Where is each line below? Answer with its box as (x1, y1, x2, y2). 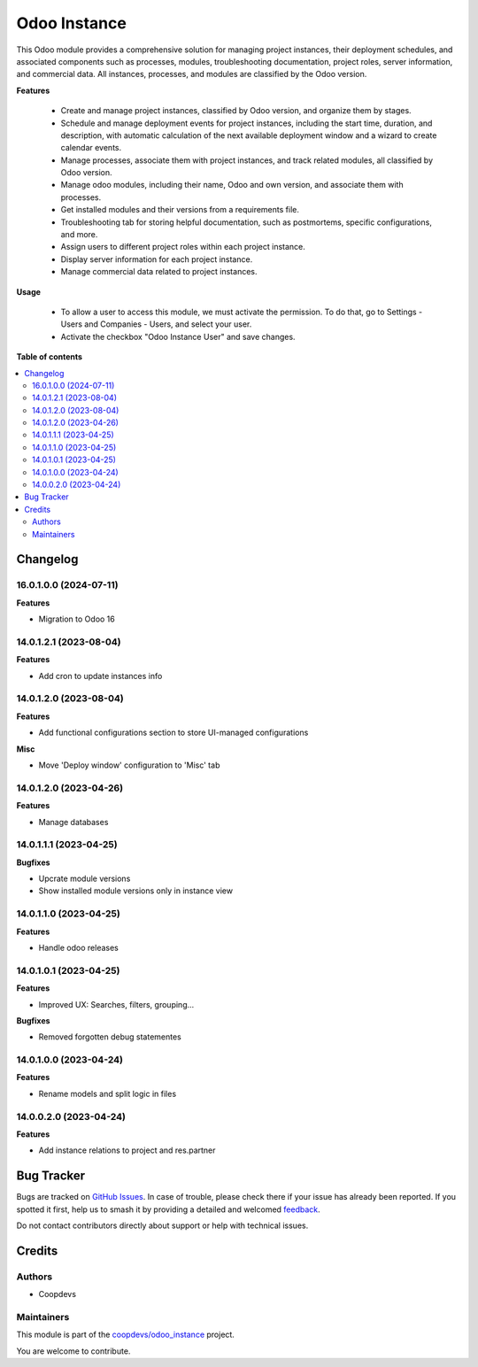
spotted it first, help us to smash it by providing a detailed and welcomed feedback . (16, 1204, 320, 1215)
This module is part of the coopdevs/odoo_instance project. (16, 1329, 235, 1340)
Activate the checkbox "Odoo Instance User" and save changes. (60, 331, 296, 342)
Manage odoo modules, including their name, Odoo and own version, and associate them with (60, 180, 404, 190)
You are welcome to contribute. (16, 1346, 131, 1356)
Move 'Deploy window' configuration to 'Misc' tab (38, 760, 220, 770)
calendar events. (60, 143, 122, 153)
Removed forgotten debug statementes (38, 1031, 181, 1042)
